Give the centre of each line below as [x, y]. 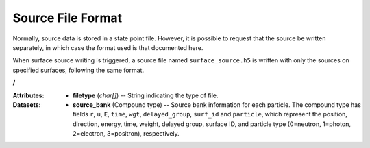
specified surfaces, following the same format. [78, 70]
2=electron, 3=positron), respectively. [126, 134]
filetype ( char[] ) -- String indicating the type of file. [146, 95]
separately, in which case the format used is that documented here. [108, 47]
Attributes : [28, 95]
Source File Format [67, 18]
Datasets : [27, 104]
